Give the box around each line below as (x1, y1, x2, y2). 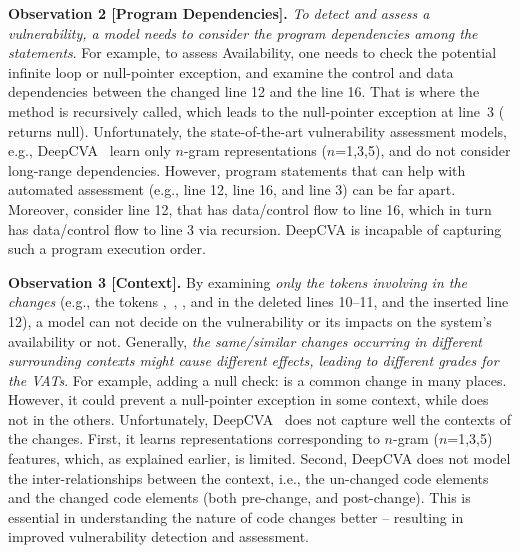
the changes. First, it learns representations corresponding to (8, 428, 380, 449)
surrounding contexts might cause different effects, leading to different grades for (8, 350, 499, 371)
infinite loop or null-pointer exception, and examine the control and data (8, 61, 454, 82)
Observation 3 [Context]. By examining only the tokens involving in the (8, 271, 468, 292)
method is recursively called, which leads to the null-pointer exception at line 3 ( (8, 100, 505, 121)
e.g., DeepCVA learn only (8, 140, 171, 161)
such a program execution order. (8, 238, 206, 259)
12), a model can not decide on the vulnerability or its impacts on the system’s (8, 310, 492, 331)
